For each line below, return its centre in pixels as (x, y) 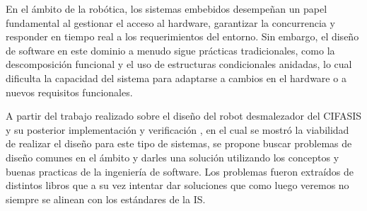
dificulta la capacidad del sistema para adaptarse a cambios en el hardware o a (176, 78)
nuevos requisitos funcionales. (69, 92)
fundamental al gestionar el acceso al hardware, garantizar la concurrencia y (170, 22)
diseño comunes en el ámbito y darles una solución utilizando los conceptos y (173, 157)
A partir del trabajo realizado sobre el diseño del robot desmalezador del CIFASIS (184, 116)
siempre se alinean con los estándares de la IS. (106, 199)
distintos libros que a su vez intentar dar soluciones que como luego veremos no (177, 185)
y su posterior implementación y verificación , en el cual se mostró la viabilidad (177, 129)
